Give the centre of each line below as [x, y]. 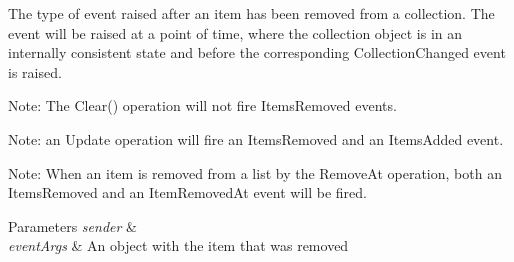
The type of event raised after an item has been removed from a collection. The [251, 13]
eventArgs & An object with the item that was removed [178, 245]
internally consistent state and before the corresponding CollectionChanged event [257, 52]
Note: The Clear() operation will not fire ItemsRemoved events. [202, 105]
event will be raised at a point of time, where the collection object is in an [235, 32]
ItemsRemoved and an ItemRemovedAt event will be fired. [188, 192]
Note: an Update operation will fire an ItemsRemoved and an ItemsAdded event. [256, 138]
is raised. [35, 71]
